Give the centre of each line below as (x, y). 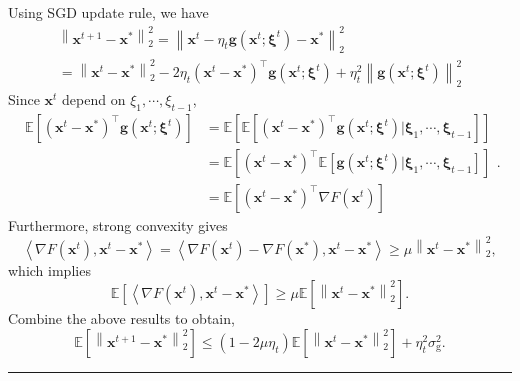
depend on (94, 99)
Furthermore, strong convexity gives (118, 225)
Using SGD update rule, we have (108, 12)
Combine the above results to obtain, (121, 318)
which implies (49, 269)
